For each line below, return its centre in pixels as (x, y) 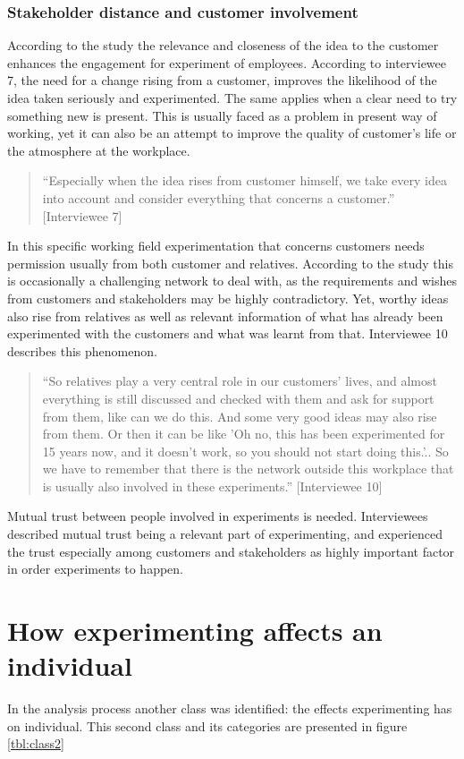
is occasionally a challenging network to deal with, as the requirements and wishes (232, 281)
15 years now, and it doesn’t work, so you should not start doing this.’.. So (245, 451)
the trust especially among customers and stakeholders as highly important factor (231, 551)
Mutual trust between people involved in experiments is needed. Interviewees (218, 516)
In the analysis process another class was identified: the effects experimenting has (230, 708)
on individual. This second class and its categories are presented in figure (207, 725)
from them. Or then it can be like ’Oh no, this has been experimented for (244, 434)
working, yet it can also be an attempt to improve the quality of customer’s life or (232, 133)
